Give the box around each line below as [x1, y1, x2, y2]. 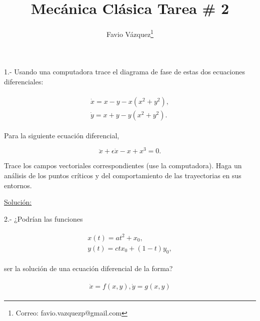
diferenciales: [4, 76, 43, 86]
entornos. [4, 180, 32, 190]
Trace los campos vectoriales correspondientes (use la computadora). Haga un [4, 160, 242, 171]
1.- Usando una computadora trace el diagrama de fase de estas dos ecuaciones [4, 66, 245, 77]
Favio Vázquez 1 [106, 27, 153, 39]
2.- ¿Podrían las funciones [4, 213, 83, 224]
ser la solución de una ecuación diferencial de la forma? [4, 263, 173, 273]
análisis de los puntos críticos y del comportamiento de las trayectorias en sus [4, 170, 241, 180]
